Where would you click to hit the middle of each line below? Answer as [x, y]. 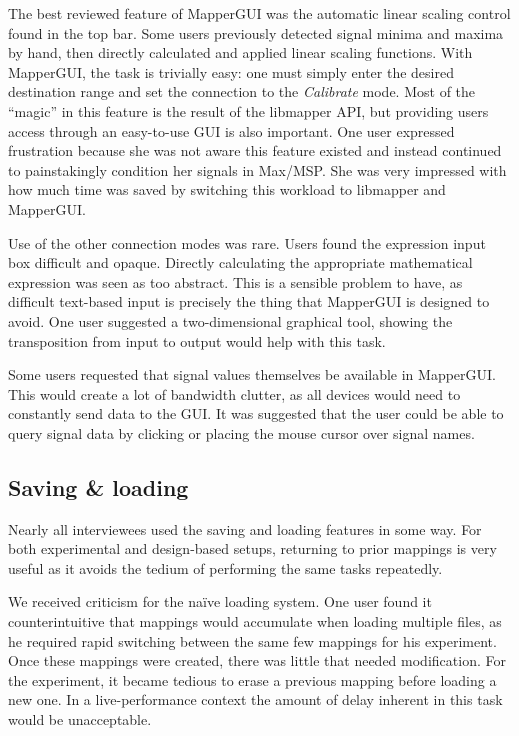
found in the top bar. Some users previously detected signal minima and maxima [256, 32]
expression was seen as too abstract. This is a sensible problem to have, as [235, 281]
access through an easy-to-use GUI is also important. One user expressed [231, 130]
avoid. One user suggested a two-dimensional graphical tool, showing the [230, 320]
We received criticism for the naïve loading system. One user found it [220, 601]
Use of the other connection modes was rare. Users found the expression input [247, 242]
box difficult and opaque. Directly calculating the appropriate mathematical [240, 262]
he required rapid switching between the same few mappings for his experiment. [252, 640]
